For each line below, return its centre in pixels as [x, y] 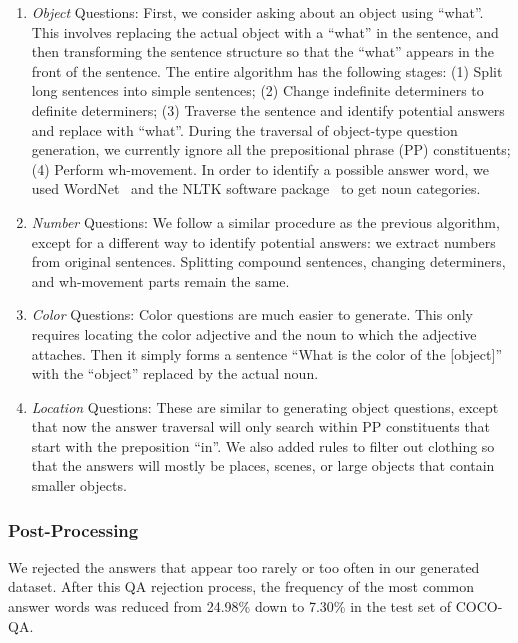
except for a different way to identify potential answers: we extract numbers [263, 241]
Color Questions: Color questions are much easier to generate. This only [252, 314]
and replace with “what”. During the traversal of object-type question [244, 129]
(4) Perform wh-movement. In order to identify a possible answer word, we [260, 168]
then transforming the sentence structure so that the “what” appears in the [262, 51]
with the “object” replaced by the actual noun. [175, 373]
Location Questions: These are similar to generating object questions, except [265, 406]
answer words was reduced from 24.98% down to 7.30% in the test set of [230, 606]
